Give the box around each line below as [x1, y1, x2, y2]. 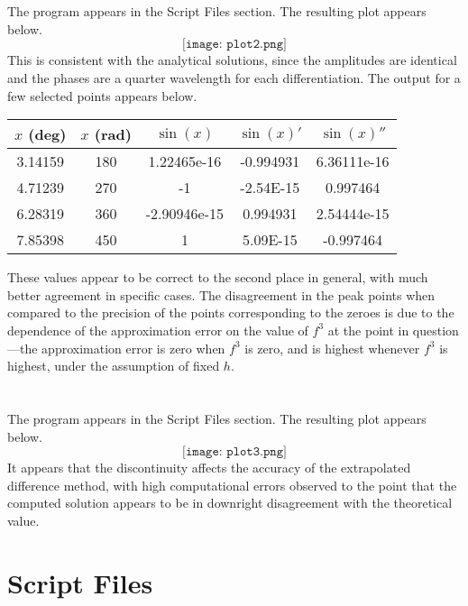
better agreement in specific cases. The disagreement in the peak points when [7, 285, 436, 304]
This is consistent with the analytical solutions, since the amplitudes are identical [7, 50, 457, 69]
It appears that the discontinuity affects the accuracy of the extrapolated [7, 458, 411, 477]
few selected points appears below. [7, 86, 197, 105]
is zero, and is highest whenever [244, 338, 420, 357]
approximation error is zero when [41, 338, 225, 357]
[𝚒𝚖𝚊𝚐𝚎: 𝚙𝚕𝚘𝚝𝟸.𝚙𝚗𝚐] [182, 38, 287, 51]
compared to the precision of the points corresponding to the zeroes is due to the [7, 303, 454, 322]
